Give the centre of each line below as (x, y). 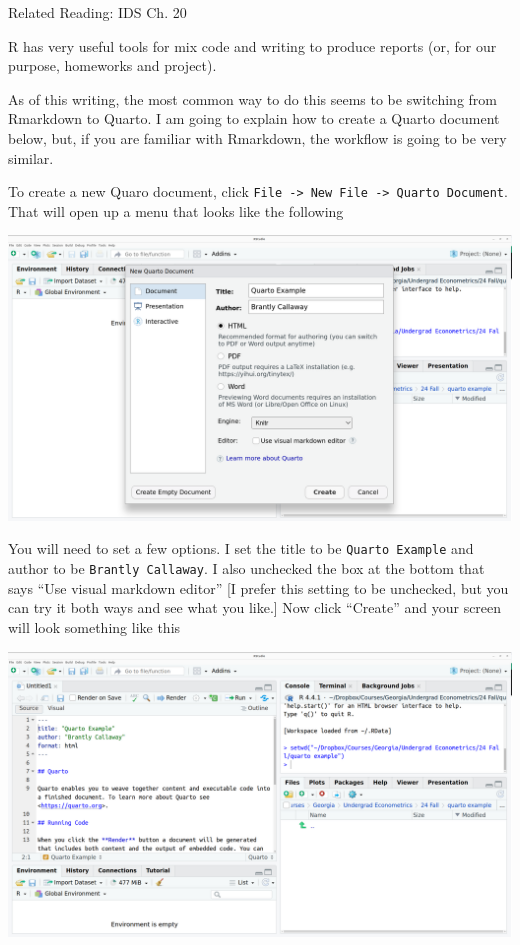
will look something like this (94, 626)
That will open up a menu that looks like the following (176, 210)
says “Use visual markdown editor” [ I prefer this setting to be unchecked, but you (258, 587)
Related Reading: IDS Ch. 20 (97, 12)
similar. (31, 157)
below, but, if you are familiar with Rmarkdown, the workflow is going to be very (257, 137)
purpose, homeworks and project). (112, 65)
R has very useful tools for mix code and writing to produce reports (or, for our (252, 45)
